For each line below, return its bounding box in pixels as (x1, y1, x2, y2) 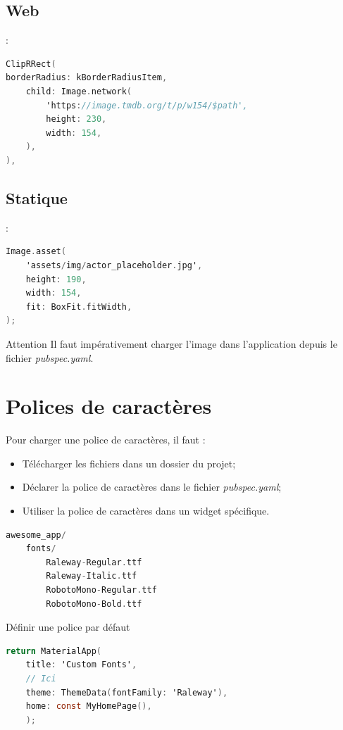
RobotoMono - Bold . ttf (46, 598, 142, 609)
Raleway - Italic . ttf (46, 571, 137, 581)
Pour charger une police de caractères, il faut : (6, 432, 206, 447)
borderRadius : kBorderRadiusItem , (6, 73, 168, 83)
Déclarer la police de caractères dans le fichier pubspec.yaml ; (22, 479, 282, 494)
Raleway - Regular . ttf (46, 557, 142, 567)
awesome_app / (6, 529, 66, 540)
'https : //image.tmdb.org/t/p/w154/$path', (46, 100, 248, 111)
